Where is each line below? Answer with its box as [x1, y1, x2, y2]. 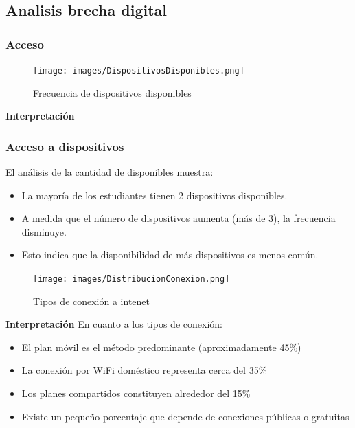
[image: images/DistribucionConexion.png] [33, 274, 230, 284]
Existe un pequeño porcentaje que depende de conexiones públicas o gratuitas [21, 409, 350, 423]
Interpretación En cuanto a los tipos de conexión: [5, 317, 222, 331]
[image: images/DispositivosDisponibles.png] [33, 66, 244, 76]
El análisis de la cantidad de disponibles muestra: [5, 165, 214, 179]
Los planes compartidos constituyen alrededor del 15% [21, 386, 251, 401]
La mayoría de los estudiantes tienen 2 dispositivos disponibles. [21, 188, 288, 202]
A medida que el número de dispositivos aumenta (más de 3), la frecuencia [21, 211, 336, 225]
